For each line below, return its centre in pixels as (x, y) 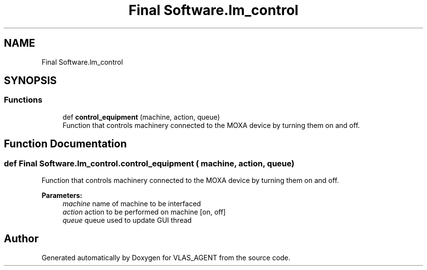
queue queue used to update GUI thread (127, 220)
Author (21, 239)
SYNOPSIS (30, 81)
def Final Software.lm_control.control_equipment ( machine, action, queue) (149, 163)
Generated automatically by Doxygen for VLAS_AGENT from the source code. (166, 257)
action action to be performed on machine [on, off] (144, 212)
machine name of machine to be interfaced (132, 204)
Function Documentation (65, 144)
